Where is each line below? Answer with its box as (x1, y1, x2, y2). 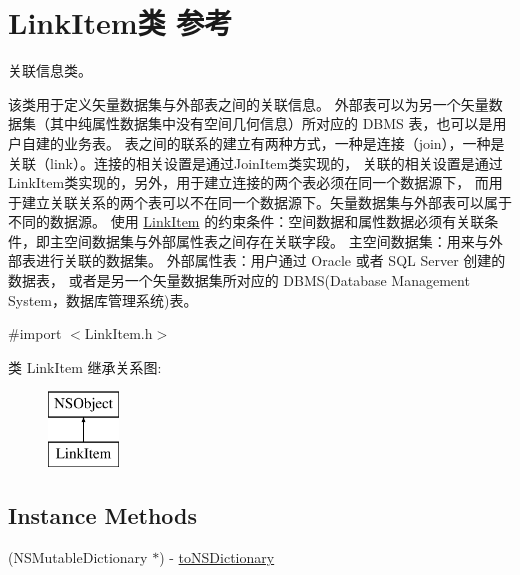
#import (8, 323, 62, 344)
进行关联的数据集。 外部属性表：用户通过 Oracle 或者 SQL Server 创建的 (35, 250, 506, 271)
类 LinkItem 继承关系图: (8, 356, 162, 377)
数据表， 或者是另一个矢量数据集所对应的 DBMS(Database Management (8, 270, 470, 291)
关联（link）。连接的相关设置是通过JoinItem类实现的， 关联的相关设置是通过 (8, 152, 503, 173)
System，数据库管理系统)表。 (8, 289, 198, 310)
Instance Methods (8, 500, 197, 530)
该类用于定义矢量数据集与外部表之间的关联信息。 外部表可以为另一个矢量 (8, 93, 489, 114)
